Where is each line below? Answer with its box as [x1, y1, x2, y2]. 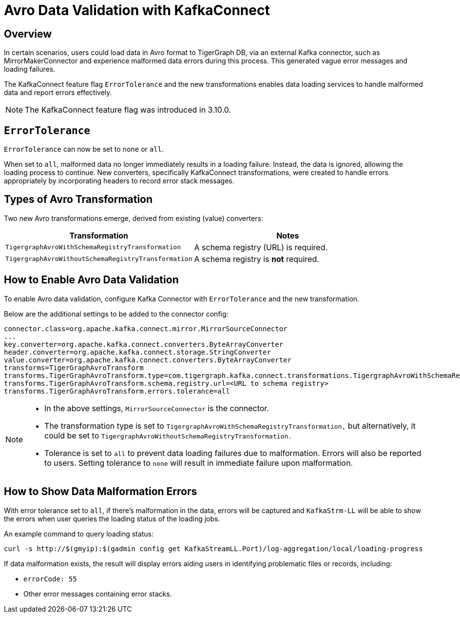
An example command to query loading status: [4, 529, 153, 538]
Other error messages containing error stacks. [23, 589, 172, 598]
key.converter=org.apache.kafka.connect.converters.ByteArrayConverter [4, 340, 284, 348]
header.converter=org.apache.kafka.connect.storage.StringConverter [4, 348, 271, 356]
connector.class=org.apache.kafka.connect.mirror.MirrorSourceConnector [4, 324, 287, 333]
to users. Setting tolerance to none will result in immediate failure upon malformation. [44, 458, 353, 468]
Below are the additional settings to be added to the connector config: [4, 309, 229, 318]
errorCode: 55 [23, 575, 77, 583]
